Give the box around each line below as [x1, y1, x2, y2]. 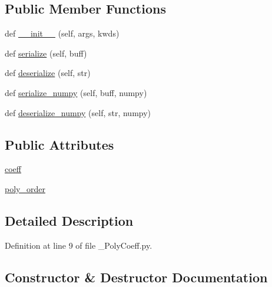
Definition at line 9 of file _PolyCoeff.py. [5, 239, 152, 251]
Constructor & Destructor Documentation [5, 268, 268, 286]
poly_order [5, 182, 45, 194]
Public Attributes [5, 135, 114, 153]
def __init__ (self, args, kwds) [5, 27, 120, 39]
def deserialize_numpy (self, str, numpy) [5, 106, 151, 118]
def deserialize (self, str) [5, 67, 91, 79]
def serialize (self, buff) [5, 47, 87, 59]
